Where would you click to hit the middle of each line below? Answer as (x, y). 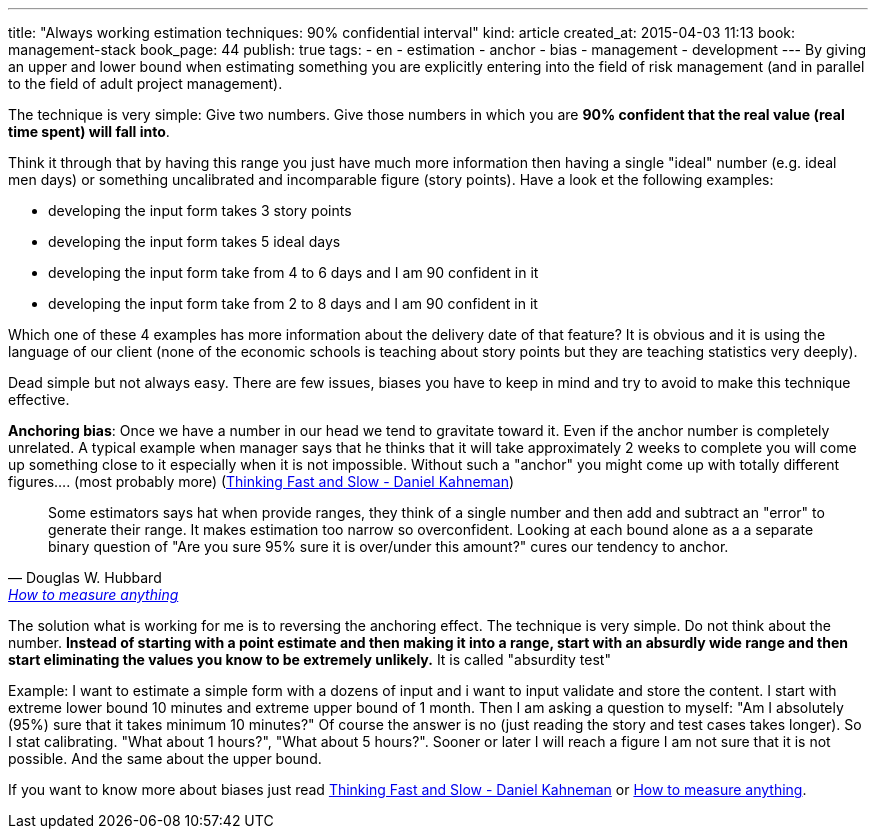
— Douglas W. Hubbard (85, 577)
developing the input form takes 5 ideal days (194, 241)
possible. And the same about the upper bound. (165, 758)
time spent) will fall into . (89, 131)
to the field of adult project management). (145, 83)
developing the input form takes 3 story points (200, 210)
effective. (39, 399)
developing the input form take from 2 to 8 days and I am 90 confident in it (293, 303)
